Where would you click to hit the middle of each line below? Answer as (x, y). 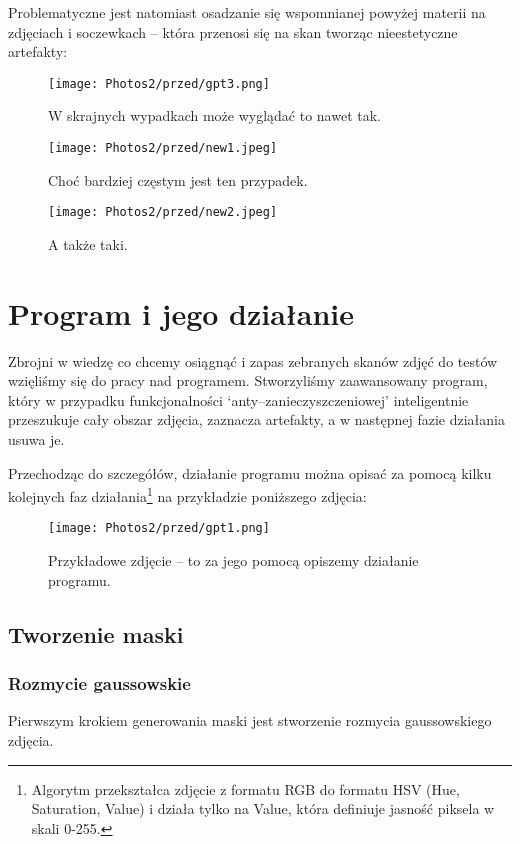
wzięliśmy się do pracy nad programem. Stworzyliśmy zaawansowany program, (248, 380)
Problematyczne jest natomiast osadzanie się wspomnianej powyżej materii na (247, 12)
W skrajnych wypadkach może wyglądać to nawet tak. (214, 115)
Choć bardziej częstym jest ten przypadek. (178, 179)
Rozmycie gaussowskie (99, 683)
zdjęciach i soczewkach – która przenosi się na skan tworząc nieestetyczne (233, 31)
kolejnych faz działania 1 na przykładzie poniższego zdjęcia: (187, 494)
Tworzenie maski (96, 633)
